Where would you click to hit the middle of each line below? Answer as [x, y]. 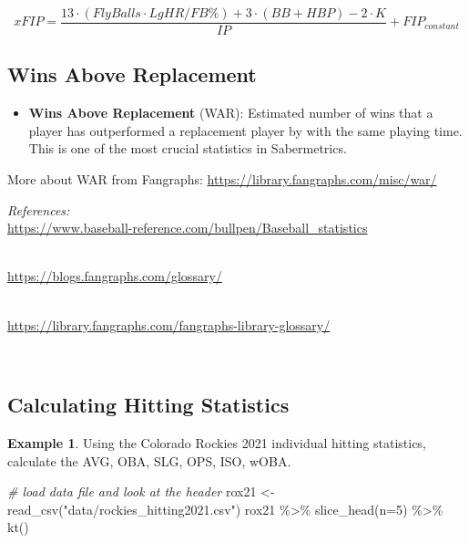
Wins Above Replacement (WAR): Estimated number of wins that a [231, 113]
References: [39, 209]
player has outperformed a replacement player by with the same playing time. [245, 130]
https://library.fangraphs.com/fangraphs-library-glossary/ [169, 324]
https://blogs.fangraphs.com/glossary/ [115, 276]
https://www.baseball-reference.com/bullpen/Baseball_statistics [188, 228]
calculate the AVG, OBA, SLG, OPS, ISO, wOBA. [149, 460]
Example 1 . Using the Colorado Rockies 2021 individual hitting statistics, [217, 443]
